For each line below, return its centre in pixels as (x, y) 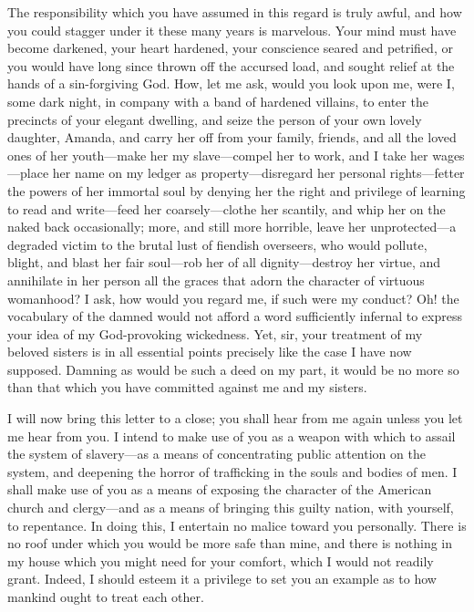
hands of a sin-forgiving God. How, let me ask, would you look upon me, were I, (231, 83)
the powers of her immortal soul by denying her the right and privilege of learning (237, 190)
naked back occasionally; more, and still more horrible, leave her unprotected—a (232, 227)
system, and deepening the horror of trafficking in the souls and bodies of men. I (232, 471)
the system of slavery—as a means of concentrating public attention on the (216, 454)
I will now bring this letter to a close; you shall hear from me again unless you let (235, 418)
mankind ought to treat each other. (106, 596)
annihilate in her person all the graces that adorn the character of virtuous (216, 280)
